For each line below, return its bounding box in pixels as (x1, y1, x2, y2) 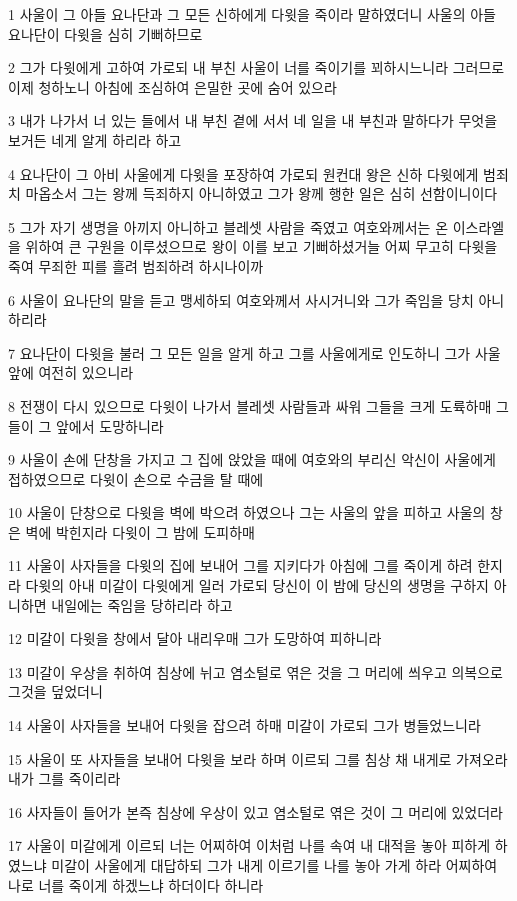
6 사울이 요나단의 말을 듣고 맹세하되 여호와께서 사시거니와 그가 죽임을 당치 (8, 289, 474, 310)
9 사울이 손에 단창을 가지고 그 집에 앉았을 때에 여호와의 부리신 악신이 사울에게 (8, 449, 496, 470)
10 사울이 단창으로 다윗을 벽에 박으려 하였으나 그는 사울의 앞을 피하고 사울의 (8, 502, 486, 523)
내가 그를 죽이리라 (8, 768, 121, 789)
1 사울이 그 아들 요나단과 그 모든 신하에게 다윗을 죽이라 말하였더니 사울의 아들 (8, 4, 496, 24)
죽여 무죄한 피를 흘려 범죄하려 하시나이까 (8, 255, 264, 276)
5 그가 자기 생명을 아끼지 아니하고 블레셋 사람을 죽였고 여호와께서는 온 (8, 216, 449, 237)
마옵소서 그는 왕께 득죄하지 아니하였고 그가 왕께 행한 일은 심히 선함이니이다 (25, 183, 498, 204)
